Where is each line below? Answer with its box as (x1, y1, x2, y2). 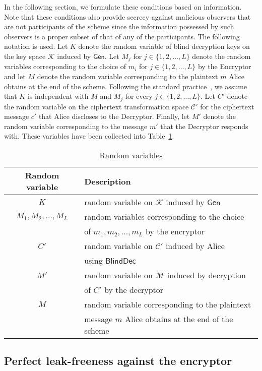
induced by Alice (165, 240, 225, 252)
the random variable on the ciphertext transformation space (4, 101, 189, 111)
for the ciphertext (200, 101, 254, 111)
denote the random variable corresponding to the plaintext (37, 71, 218, 82)
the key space (4, 50, 46, 61)
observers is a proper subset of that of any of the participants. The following (4, 31, 240, 41)
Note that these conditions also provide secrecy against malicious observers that (4, 11, 251, 22)
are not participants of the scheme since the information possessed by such (4, 21, 234, 32)
